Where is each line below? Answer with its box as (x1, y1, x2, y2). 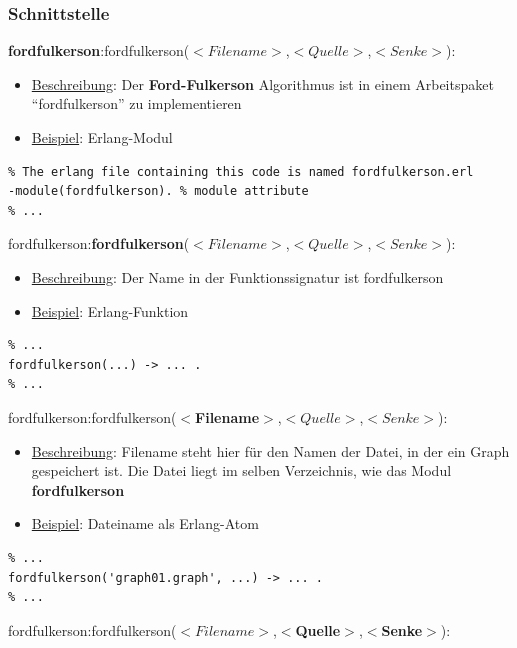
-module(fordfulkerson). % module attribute (8, 184, 309, 199)
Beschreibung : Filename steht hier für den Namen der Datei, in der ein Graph (31, 440, 510, 461)
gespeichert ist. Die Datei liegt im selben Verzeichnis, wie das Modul (31, 460, 452, 481)
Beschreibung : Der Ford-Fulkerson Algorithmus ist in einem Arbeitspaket (31, 73, 494, 94)
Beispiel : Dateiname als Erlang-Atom (31, 513, 259, 534)
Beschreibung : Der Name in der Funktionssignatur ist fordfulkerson (31, 266, 444, 287)
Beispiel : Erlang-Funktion (31, 300, 189, 321)
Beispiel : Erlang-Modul (31, 127, 173, 147)
